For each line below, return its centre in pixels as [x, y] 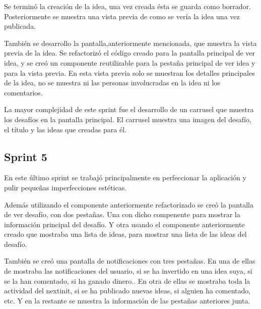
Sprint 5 [26, 156]
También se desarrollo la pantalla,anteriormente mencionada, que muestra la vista [130, 43]
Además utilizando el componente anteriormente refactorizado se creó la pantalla [129, 204]
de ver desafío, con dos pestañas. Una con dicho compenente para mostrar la [122, 214]
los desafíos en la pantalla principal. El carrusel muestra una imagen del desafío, [128, 119]
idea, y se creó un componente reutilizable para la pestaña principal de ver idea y [130, 62]
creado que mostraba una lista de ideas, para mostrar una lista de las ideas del [125, 234]
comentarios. [23, 92]
